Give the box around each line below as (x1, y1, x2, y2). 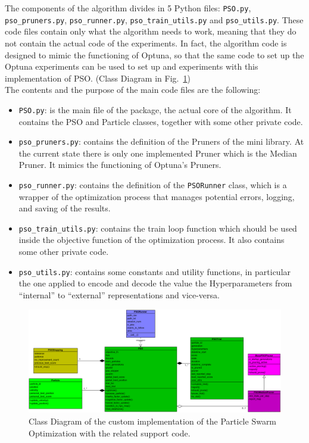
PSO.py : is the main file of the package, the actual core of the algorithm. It (18, 103, 292, 116)
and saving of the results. (18, 202, 111, 214)
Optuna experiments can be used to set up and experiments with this (5, 60, 258, 73)
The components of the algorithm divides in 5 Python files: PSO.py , (5, 2, 251, 14)
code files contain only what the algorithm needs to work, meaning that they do (5, 25, 296, 38)
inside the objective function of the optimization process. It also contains (18, 233, 285, 246)
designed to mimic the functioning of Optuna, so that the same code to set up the (5, 48, 304, 61)
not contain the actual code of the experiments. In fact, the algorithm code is (5, 36, 287, 49)
